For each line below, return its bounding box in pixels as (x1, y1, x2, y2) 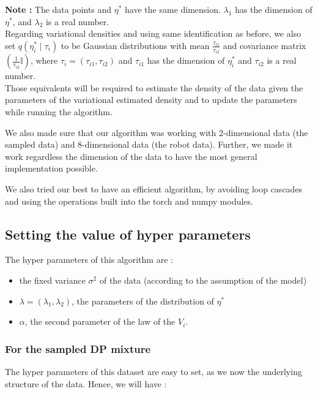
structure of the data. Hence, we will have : (5, 377, 167, 390)
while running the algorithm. (5, 105, 113, 118)
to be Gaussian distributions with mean (61, 39, 210, 51)
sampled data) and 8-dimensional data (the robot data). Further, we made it (5, 138, 293, 151)
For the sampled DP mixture (5, 341, 151, 356)
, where (30, 54, 58, 67)
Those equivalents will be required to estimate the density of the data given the (5, 81, 303, 94)
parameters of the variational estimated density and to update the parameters (5, 93, 297, 106)
